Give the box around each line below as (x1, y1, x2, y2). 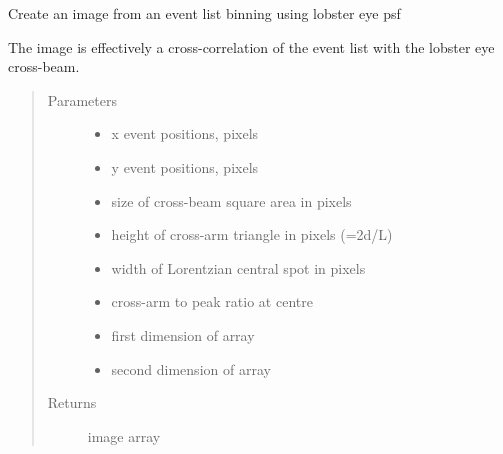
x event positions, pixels (111, 123, 259, 144)
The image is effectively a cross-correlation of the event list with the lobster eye (8, 36, 495, 57)
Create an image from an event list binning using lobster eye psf (8, 3, 401, 23)
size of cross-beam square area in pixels (111, 190, 352, 211)
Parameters (47, 89, 117, 110)
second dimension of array (111, 358, 271, 379)
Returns (47, 392, 97, 413)
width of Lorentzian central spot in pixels (111, 257, 366, 278)
